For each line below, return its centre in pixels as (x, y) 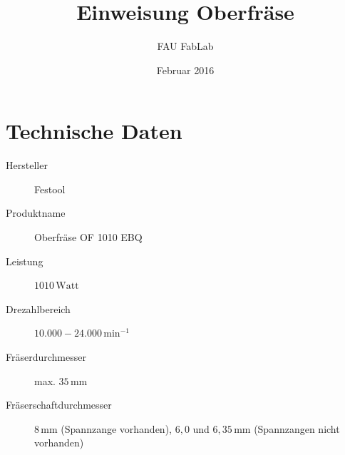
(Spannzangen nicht (297, 428)
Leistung (25, 261)
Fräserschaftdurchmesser (59, 405)
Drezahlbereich (38, 308)
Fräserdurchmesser (46, 357)
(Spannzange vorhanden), (116, 428)
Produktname (36, 213)
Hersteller (27, 165)
